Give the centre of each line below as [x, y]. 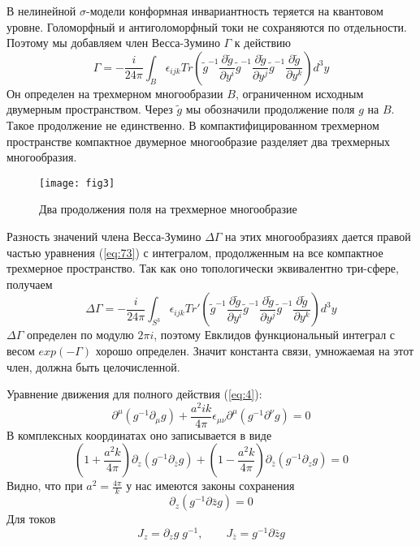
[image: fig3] [77, 183]
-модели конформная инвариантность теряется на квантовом [235, 11]
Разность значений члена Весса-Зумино [104, 236]
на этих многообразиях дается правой [318, 236]
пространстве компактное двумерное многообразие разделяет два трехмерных [199, 141]
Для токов [31, 519]
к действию [263, 43]
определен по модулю [80, 335]
